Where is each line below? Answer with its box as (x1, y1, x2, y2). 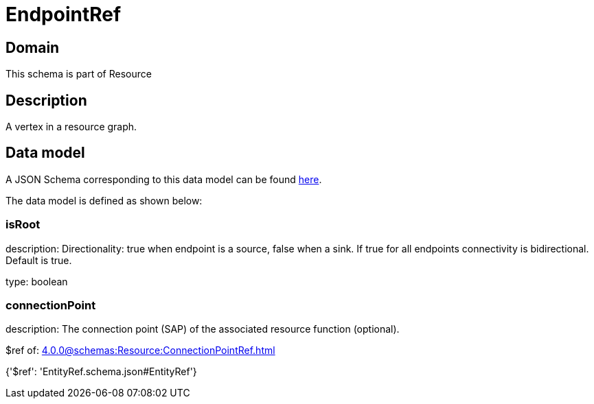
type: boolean (5, 275, 68, 287)
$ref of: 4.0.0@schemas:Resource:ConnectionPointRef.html (5, 344, 275, 357)
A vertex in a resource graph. (5, 121, 137, 133)
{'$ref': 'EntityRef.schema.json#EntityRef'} (5, 366, 197, 378)
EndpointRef (5, 3, 122, 26)
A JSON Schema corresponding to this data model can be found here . (5, 173, 322, 185)
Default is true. (5, 254, 72, 266)
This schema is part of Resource (5, 68, 152, 80)
